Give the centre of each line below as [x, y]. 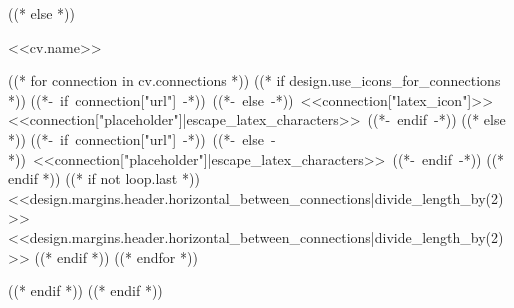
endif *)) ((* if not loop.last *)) [104, 178]
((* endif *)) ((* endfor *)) [116, 256]
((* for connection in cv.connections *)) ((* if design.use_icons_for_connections [254, 80]
